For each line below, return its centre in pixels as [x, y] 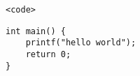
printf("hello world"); [81, 43]
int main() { [36, 31]
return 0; [48, 54]
